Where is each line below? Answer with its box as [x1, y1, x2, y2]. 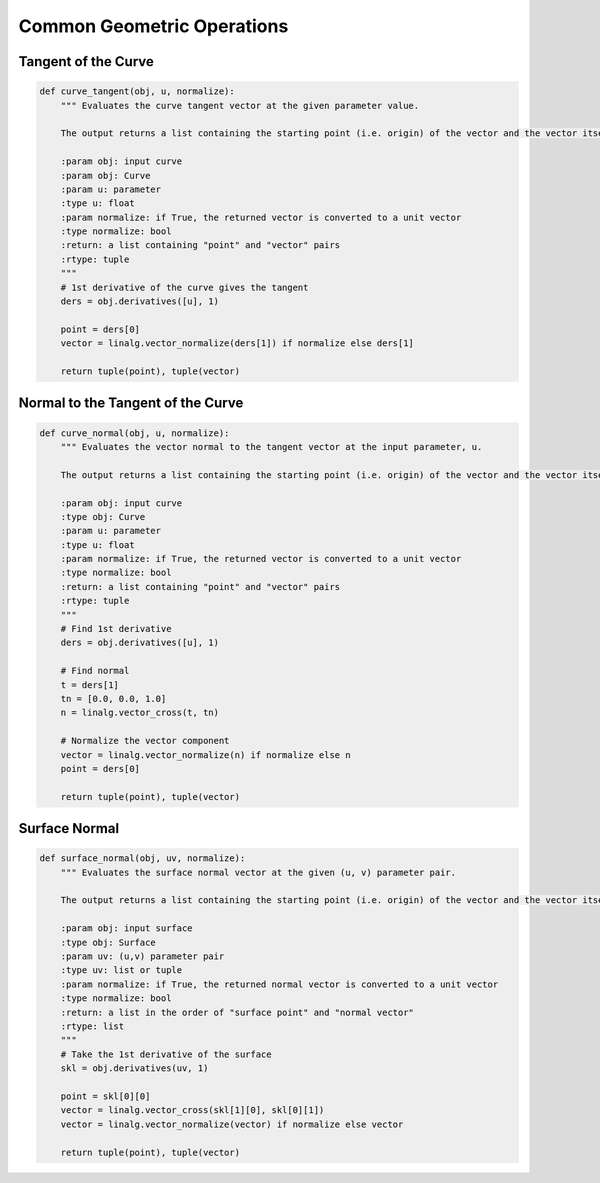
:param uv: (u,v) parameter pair [60, 951, 225, 962]
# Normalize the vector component [60, 735, 230, 747]
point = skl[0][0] [60, 1090, 151, 1102]
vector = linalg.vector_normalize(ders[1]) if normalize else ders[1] [60, 338, 415, 349]
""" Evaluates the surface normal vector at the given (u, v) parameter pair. [60, 866, 457, 878]
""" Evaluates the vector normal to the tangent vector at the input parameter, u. [60, 441, 483, 452]
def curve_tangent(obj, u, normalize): [39, 86, 235, 97]
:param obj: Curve [60, 170, 151, 181]
